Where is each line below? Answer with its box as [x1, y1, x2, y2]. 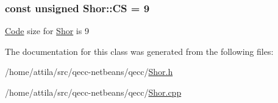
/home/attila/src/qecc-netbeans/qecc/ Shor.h [5, 65, 173, 78]
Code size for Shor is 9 [5, 24, 89, 37]
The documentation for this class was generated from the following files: [5, 44, 274, 57]
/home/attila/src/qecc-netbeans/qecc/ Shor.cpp [5, 86, 182, 98]
